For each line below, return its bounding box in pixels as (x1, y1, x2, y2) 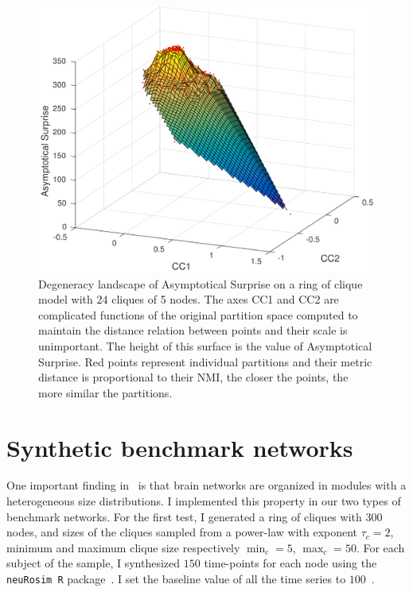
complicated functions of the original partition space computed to (38, 306, 358, 323)
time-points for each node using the (204, 555, 377, 571)
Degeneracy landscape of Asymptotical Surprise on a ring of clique (38, 275, 363, 292)
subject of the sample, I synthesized (6, 555, 181, 571)
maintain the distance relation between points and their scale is (38, 322, 348, 339)
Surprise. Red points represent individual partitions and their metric (38, 353, 372, 370)
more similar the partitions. (38, 384, 173, 400)
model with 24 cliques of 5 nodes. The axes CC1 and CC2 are (38, 291, 339, 308)
